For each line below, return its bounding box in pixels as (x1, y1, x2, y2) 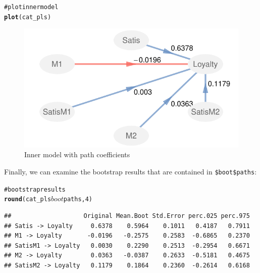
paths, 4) (63, 196, 93, 203)
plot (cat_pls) (4, 13, 51, 21)
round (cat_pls (4, 196, 51, 203)
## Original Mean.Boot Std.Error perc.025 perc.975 (4, 212, 250, 220)
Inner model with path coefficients (24, 149, 130, 160)
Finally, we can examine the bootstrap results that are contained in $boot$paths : (4, 166, 257, 177)
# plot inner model (4, 4, 59, 11)
